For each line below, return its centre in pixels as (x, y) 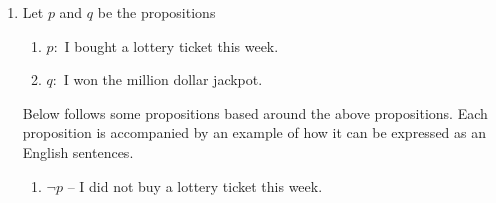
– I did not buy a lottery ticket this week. (195, 185)
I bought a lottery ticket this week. (171, 45)
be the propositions (156, 12)
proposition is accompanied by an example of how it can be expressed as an (254, 132)
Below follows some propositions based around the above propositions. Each (255, 112)
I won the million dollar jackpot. (163, 79)
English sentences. (78, 151)
